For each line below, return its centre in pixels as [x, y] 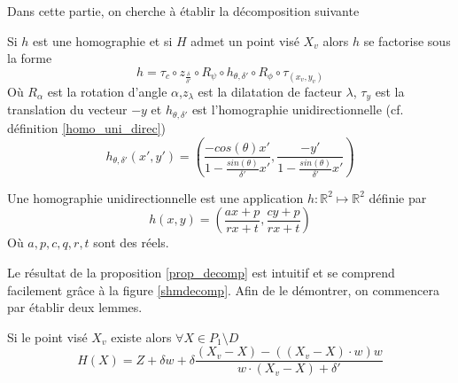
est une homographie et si [103, 40]
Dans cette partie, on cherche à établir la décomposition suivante [183, 11]
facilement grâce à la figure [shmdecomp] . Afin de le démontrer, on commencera [223, 289]
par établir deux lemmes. [75, 307]
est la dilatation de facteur [270, 91]
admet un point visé [245, 40]
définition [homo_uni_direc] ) [86, 127]
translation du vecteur [67, 109]
